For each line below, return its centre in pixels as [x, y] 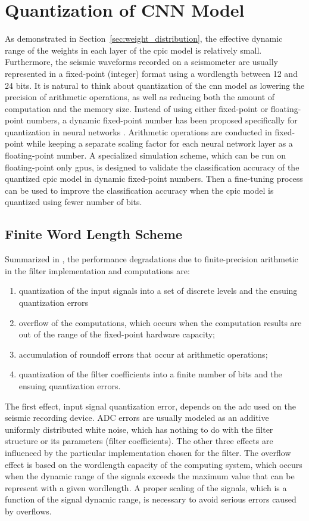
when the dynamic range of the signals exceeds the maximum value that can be [150, 476]
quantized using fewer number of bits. [74, 202]
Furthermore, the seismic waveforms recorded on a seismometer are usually [142, 62]
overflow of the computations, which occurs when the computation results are [160, 322]
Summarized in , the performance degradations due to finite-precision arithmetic [152, 259]
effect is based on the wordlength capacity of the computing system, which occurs [154, 464]
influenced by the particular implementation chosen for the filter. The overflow [148, 452]
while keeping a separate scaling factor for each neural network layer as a [160, 143]
